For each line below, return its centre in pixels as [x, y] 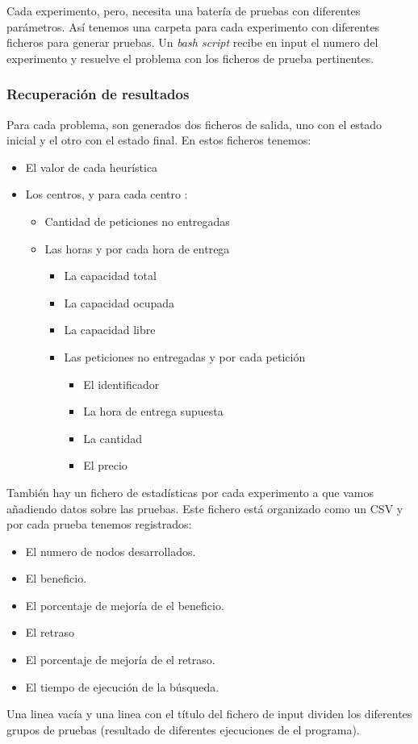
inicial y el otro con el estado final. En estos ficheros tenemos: [159, 140]
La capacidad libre [110, 330]
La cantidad [113, 438]
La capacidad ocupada [119, 302]
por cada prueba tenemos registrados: [99, 524]
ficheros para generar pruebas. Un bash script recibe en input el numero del [192, 42]
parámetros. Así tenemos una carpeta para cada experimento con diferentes [193, 26]
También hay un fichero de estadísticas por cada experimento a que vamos [190, 492]
